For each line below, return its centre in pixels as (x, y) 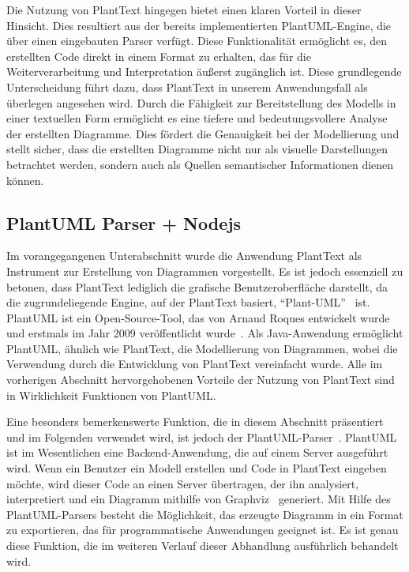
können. (25, 180)
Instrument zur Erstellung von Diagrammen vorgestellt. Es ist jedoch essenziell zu (205, 271)
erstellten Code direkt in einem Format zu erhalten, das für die (159, 56)
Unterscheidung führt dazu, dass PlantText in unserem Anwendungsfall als (187, 87)
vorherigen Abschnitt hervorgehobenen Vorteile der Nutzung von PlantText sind (201, 380)
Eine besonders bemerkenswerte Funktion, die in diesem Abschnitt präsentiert (195, 421)
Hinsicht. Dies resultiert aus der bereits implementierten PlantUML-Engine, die (199, 25)
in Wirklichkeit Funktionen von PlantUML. (111, 395)
